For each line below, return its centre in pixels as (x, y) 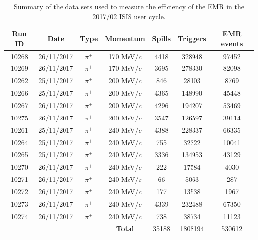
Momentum (125, 38)
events (232, 43)
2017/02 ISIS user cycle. (129, 16)
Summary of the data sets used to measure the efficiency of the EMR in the (129, 6)
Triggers (192, 38)
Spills (161, 38)
